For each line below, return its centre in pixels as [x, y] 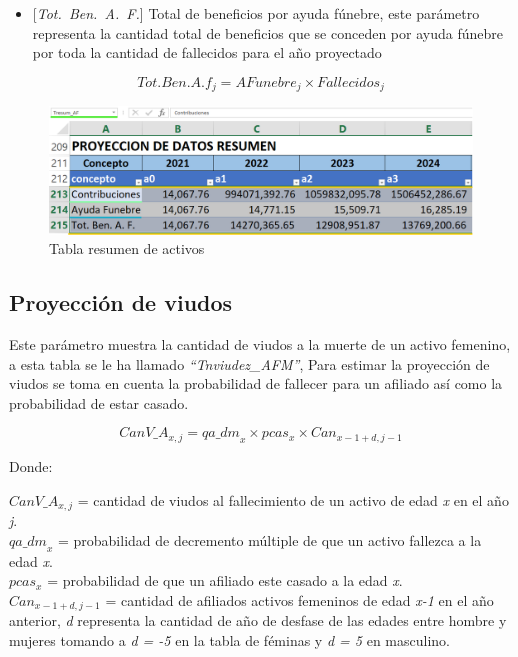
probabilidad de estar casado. [99, 402]
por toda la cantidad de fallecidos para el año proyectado [207, 52]
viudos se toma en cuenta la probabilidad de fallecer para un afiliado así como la [256, 383]
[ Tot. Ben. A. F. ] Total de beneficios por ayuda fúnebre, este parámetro [256, 13]
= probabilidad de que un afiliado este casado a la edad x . [225, 580]
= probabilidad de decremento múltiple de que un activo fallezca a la [269, 539]
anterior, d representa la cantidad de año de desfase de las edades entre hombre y [258, 620]
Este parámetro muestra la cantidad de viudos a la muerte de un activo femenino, [260, 343]
